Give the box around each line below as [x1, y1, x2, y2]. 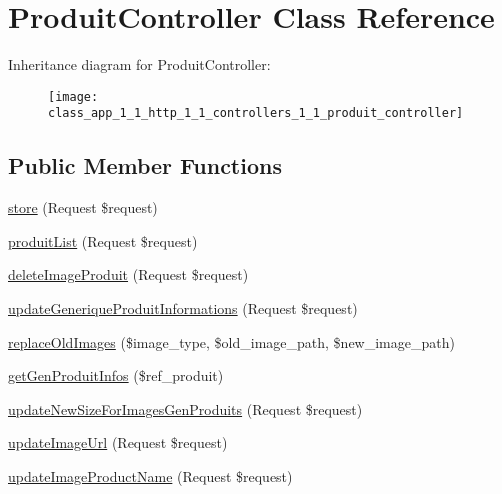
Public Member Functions [8, 150, 282, 181]
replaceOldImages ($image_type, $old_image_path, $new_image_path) [8, 331, 455, 352]
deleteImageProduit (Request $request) [8, 264, 249, 285]
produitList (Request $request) [8, 230, 198, 251]
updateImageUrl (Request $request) [8, 432, 228, 453]
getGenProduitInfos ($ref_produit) [8, 365, 224, 386]
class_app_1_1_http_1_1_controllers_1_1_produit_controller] [48, 106, 464, 121]
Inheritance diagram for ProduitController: [8, 54, 271, 75]
